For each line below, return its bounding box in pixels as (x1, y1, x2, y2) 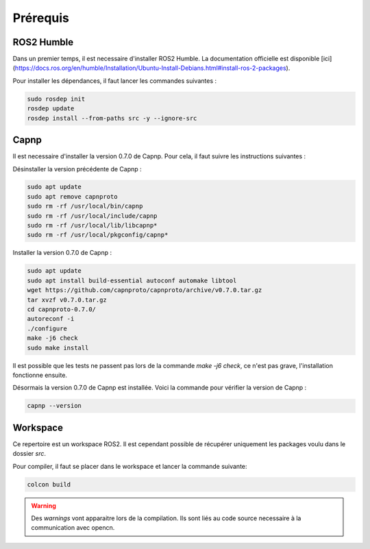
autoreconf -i (27, 315, 75, 323)
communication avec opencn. (31, 524, 115, 532)
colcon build (27, 480, 71, 488)
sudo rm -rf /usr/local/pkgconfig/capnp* (27, 231, 169, 239)
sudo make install (27, 343, 89, 352)
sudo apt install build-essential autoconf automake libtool (27, 276, 237, 284)
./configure (27, 324, 68, 332)
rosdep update (27, 105, 75, 112)
